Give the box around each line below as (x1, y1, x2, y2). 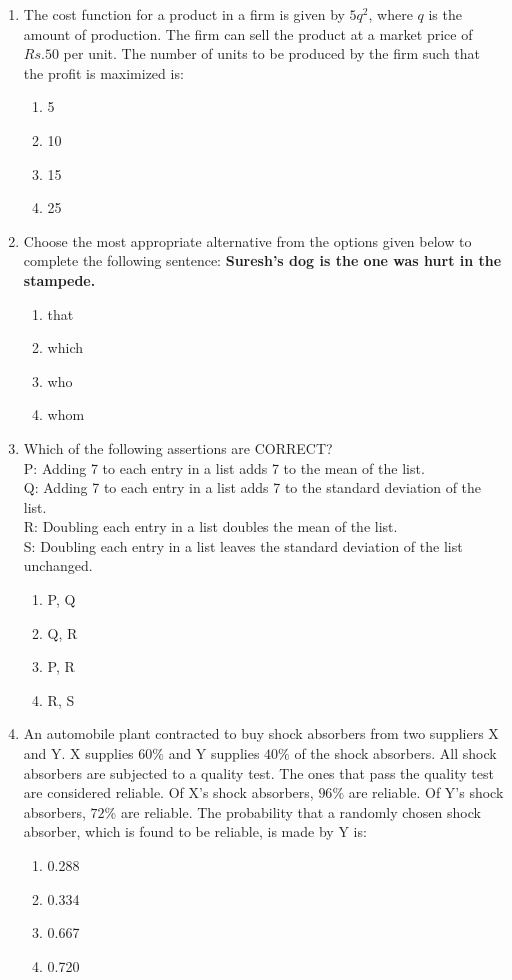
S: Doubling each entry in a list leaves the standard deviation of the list (23, 535, 463, 556)
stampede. (23, 269, 96, 290)
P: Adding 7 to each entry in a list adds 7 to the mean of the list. (23, 457, 425, 478)
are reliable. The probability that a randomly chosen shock (120, 801, 481, 822)
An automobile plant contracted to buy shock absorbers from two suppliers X (23, 723, 499, 744)
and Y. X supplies (23, 743, 134, 764)
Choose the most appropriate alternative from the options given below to (23, 230, 472, 251)
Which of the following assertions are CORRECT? (23, 437, 333, 458)
